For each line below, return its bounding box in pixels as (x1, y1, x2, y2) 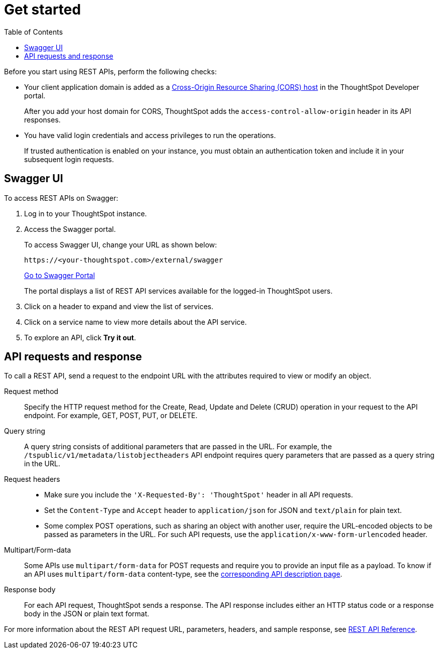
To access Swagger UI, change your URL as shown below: (24, 240, 217, 249)
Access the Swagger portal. (24, 224, 116, 233)
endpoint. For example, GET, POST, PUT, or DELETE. (24, 411, 198, 420)
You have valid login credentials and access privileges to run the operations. (24, 130, 276, 140)
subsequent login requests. (24, 155, 114, 164)
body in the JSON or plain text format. (24, 609, 150, 618)
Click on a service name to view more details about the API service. (24, 317, 247, 326)
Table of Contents (4, 27, 63, 36)
